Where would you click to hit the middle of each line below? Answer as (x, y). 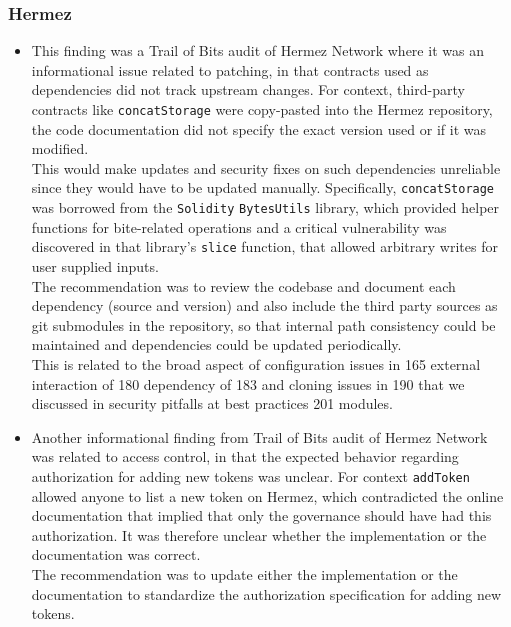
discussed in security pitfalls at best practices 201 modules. (212, 403)
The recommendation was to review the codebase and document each (243, 285)
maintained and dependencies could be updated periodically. (216, 344)
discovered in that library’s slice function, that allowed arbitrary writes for (264, 246)
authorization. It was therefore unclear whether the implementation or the (259, 534)
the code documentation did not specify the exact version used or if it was (258, 128)
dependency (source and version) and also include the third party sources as (264, 305)
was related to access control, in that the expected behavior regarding (245, 456)
